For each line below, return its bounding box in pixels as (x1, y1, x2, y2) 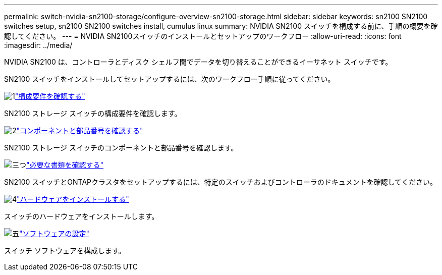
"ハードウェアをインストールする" (17, 195, 129, 203)
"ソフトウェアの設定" (19, 229, 90, 238)
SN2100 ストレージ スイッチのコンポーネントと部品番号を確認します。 (4, 143, 238, 152)
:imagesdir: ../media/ (4, 41, 73, 49)
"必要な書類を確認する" (26, 160, 104, 169)
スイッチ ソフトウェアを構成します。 (4, 246, 126, 255)
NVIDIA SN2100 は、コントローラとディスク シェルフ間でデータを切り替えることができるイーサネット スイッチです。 (4, 58, 393, 66)
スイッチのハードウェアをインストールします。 (4, 212, 159, 221)
